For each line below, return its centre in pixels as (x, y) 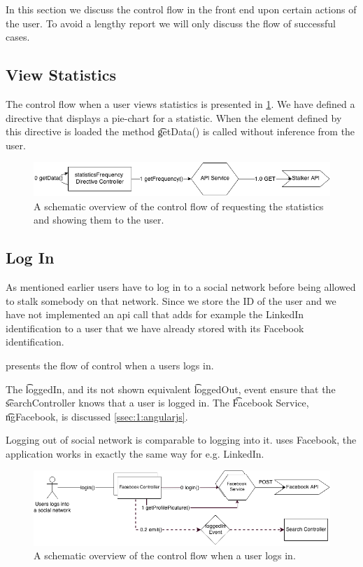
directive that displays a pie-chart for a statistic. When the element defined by (174, 117)
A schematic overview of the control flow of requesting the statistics (179, 206)
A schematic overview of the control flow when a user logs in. (165, 555)
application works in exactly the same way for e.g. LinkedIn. (135, 453)
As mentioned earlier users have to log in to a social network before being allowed (181, 286)
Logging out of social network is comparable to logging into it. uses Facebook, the (181, 440)
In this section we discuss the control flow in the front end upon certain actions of (181, 9)
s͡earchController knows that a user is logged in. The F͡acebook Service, (157, 403)
